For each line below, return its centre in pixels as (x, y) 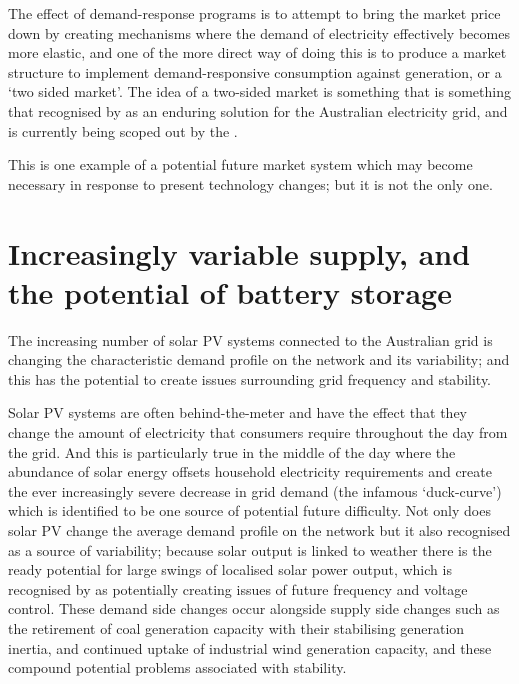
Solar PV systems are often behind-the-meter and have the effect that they (238, 412)
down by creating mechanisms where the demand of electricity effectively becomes (259, 32)
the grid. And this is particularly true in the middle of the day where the (232, 451)
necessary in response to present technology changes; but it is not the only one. (250, 183)
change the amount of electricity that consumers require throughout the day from (258, 432)
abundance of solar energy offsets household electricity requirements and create (250, 471)
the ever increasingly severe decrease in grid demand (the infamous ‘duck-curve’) (255, 490)
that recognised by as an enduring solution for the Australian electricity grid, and (258, 110)
